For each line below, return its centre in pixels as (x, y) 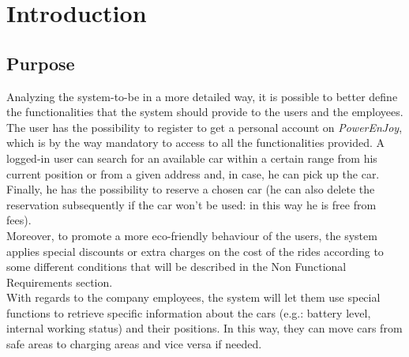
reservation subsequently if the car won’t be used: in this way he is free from (191, 204)
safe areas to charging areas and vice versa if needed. (134, 344)
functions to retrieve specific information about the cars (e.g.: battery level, (189, 312)
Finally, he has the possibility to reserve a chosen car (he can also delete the (191, 189)
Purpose (41, 63)
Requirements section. (60, 282)
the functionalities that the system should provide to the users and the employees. (205, 112)
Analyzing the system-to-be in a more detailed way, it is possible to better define (202, 96)
